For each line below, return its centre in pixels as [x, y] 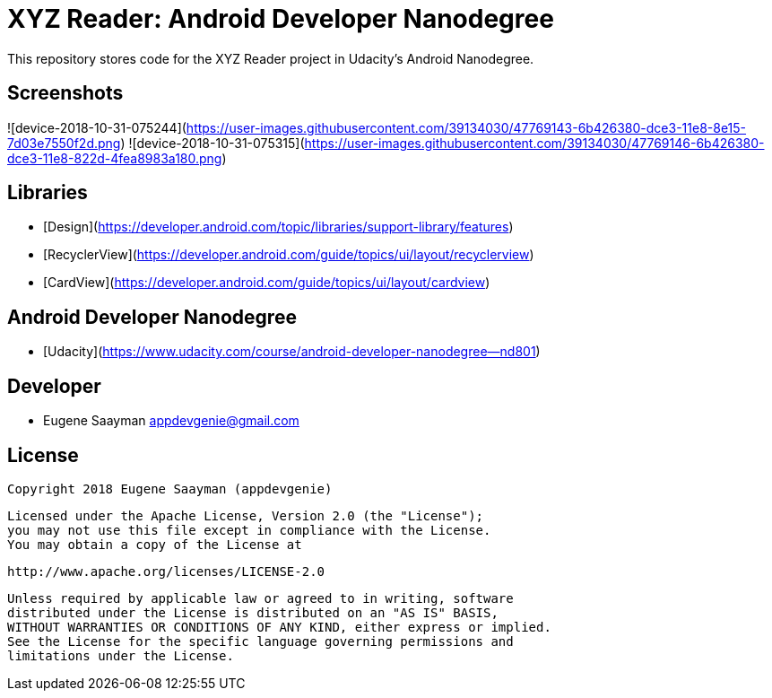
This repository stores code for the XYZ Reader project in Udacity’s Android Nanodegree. [271, 58]
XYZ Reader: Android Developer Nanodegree [281, 19]
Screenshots [65, 93]
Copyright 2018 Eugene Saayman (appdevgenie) [170, 489]
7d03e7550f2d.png [64, 143]
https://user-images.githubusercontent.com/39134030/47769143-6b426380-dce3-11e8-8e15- [466, 127]
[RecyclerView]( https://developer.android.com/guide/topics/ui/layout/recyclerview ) [289, 255]
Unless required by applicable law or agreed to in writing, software [260, 598]
